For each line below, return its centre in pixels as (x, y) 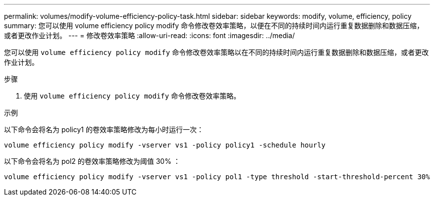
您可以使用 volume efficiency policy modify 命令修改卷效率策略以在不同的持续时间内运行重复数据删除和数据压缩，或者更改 (217, 52)
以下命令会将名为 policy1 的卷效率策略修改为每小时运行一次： (104, 129)
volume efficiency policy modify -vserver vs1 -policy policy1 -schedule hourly (165, 145)
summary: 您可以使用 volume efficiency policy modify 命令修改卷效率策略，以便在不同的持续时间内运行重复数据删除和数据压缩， (214, 25)
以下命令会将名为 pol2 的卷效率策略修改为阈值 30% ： (92, 161)
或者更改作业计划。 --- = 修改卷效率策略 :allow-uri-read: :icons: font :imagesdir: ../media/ (150, 35)
